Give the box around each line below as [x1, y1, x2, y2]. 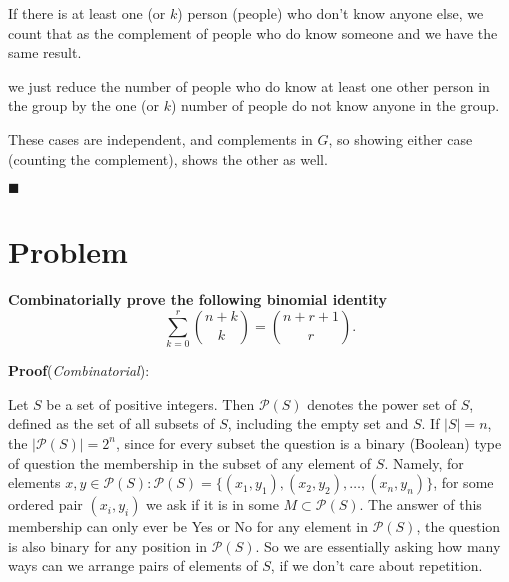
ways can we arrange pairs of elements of [8, 555, 258, 576]
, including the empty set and [227, 413, 409, 434]
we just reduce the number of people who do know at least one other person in [8, 75, 490, 96]
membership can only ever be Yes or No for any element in [8, 516, 368, 537]
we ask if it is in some [146, 494, 279, 515]
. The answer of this [359, 494, 482, 515]
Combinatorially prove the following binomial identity [8, 289, 387, 310]
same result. [8, 42, 82, 63]
